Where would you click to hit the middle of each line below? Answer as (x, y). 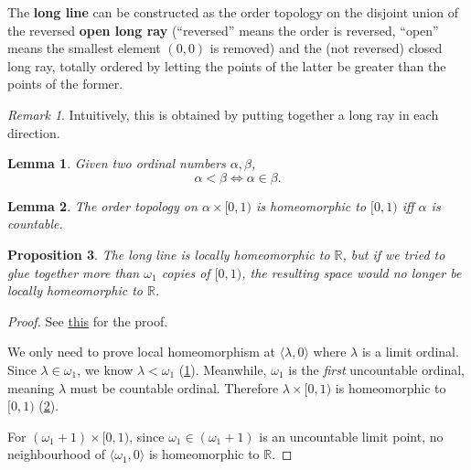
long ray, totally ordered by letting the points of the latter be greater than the (227, 65)
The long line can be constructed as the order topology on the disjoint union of (233, 12)
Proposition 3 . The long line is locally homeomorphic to (169, 254)
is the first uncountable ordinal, (376, 369)
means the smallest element (84, 48)
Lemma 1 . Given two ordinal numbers (117, 163)
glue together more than (74, 272)
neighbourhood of (57, 454)
